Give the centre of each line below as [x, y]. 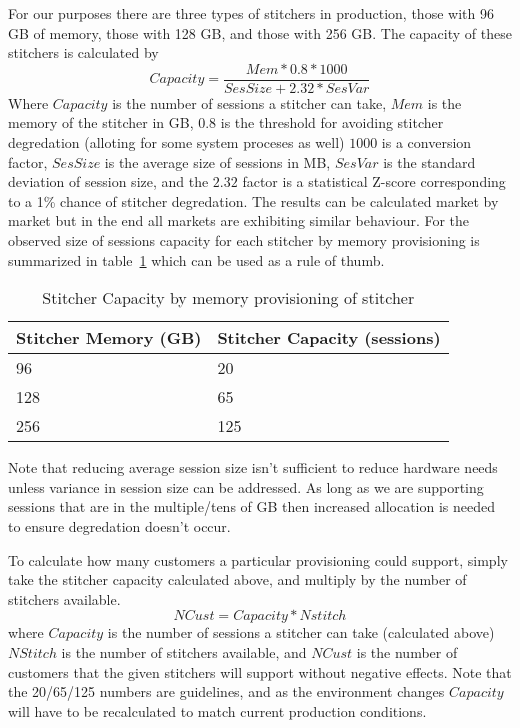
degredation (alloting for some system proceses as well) [176, 142]
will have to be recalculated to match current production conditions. [217, 710]
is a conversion [426, 142]
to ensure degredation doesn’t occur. [119, 525]
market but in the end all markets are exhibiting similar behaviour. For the [239, 220]
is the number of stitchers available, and [184, 651]
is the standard [429, 161]
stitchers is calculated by [83, 52]
